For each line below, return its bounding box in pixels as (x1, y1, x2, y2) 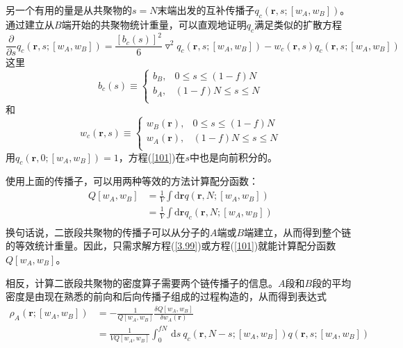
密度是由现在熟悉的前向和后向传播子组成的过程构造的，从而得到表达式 (6, 289, 327, 304)
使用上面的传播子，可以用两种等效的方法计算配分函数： (6, 174, 258, 188)
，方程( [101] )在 (118, 149, 186, 164)
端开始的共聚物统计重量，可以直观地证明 (61, 17, 247, 31)
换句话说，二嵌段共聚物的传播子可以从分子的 (6, 224, 210, 239)
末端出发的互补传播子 (157, 3, 255, 17)
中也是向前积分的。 (190, 149, 278, 164)
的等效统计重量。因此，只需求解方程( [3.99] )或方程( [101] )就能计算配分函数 (6, 238, 336, 253)
